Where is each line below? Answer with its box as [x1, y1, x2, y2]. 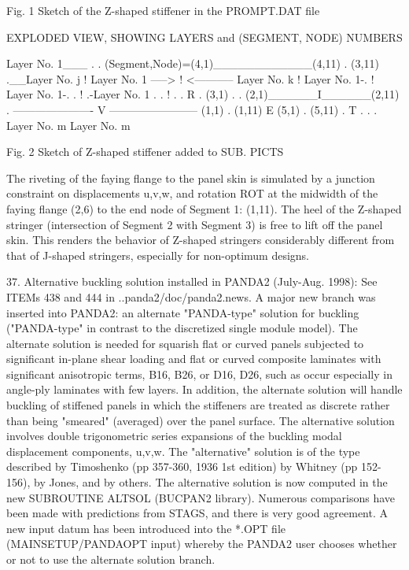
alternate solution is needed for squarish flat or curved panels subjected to [6, 335, 364, 351]
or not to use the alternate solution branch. [6, 551, 216, 567]
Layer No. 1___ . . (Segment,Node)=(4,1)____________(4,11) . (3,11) [6, 55, 379, 72]
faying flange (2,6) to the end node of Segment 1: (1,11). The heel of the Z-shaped [6, 200, 402, 217]
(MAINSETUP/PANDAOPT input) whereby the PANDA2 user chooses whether [6, 535, 397, 552]
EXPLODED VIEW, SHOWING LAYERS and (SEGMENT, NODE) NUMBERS [6, 28, 403, 45]
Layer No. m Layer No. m [6, 117, 131, 133]
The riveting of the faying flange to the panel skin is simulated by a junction [6, 169, 375, 186]
